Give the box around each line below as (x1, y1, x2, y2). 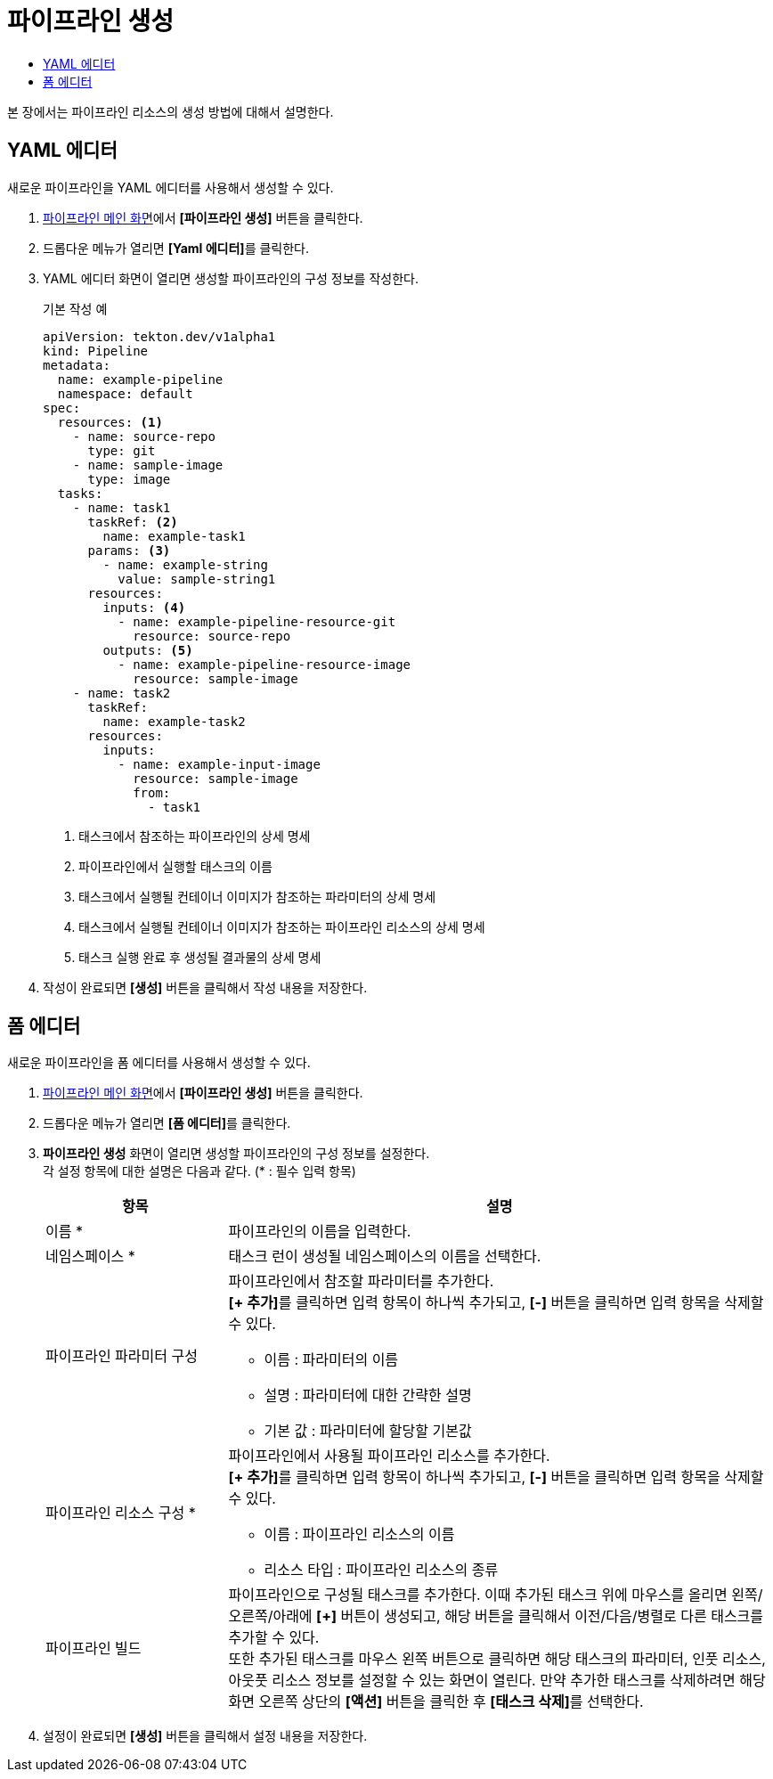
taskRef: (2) (87, 514, 178, 529)
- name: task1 (72, 500, 171, 515)
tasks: (57, 486, 103, 501)
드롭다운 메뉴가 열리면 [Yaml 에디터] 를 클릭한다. (43, 240, 310, 256)
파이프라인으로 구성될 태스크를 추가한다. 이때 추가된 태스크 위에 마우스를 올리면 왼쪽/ (228, 1586, 763, 1604)
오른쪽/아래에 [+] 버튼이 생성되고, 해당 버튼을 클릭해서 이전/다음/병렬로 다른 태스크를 (228, 1607, 764, 1626)
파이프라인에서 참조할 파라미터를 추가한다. (228, 1272, 494, 1291)
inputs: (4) (102, 600, 186, 615)
